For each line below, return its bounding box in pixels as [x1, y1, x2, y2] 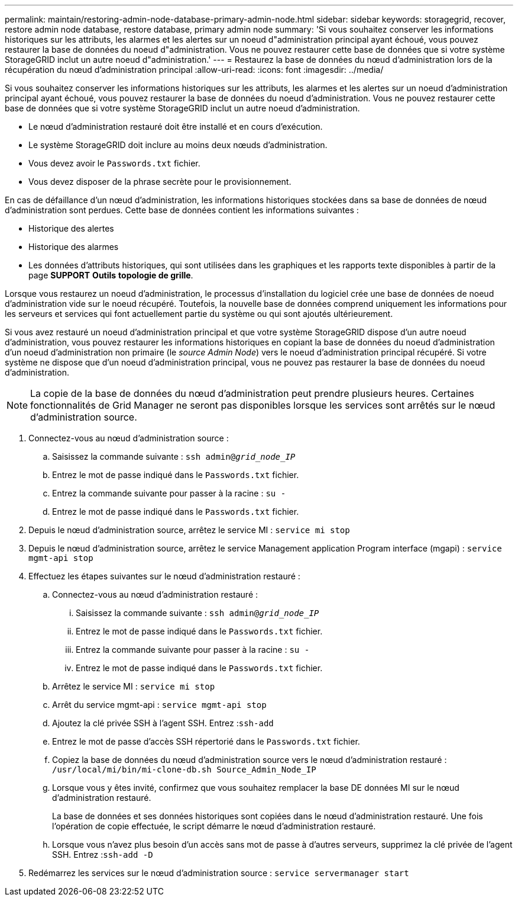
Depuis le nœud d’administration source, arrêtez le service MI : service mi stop [28, 525, 350, 535]
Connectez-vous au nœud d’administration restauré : [52, 589, 258, 599]
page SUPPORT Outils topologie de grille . [28, 270, 193, 280]
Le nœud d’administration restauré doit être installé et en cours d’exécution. [28, 121, 323, 132]
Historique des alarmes [28, 242, 119, 252]
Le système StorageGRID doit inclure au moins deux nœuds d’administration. [28, 140, 328, 150]
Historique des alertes [28, 223, 114, 233]
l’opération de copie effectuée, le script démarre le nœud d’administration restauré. [52, 821, 376, 831]
